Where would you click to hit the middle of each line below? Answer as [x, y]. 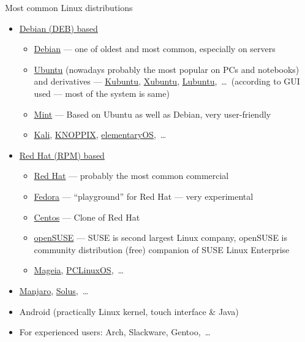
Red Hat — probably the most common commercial [131, 176]
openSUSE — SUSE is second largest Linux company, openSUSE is [160, 237]
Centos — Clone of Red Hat [87, 217]
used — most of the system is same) [102, 93]
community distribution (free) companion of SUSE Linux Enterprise [162, 249]
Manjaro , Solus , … [54, 290]
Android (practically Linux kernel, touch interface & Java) [129, 311]
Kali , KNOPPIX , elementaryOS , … [100, 135]
